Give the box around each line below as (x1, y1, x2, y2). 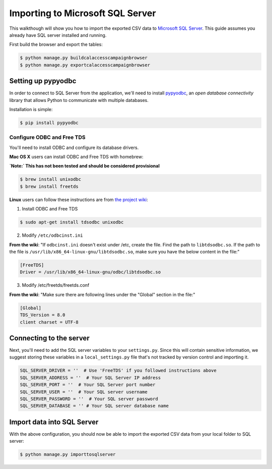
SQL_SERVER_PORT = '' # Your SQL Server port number (20, 382, 156, 388)
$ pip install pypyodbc (20, 120, 79, 126)
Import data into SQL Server (9, 418, 99, 426)
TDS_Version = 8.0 (20, 312, 65, 318)
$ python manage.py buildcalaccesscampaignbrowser (20, 55, 148, 61)
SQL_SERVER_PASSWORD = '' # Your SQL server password (20, 396, 158, 401)
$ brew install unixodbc (20, 177, 82, 182)
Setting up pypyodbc (9, 77, 77, 85)
